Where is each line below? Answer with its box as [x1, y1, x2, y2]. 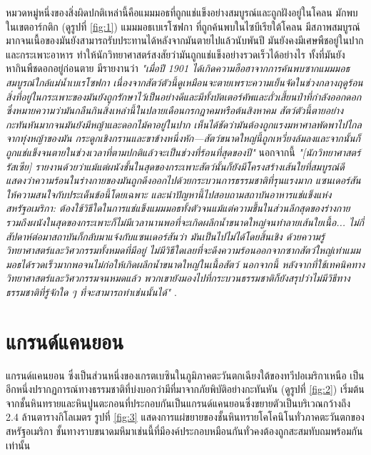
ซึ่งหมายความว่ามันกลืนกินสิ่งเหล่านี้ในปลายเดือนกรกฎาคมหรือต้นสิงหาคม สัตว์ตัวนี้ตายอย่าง [6, 103, 343, 118]
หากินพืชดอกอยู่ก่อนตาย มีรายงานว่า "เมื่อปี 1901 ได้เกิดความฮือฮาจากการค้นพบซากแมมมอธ [6, 61, 350, 76]
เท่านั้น [6, 437, 31, 452]
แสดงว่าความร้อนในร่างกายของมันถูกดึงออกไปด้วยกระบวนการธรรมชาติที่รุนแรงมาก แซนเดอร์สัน [6, 173, 361, 188]
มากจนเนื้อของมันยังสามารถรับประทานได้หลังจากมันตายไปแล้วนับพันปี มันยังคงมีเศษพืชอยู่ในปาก [6, 33, 364, 48]
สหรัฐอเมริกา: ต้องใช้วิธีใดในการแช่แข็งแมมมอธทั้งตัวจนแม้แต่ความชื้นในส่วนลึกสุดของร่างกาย [6, 200, 350, 215]
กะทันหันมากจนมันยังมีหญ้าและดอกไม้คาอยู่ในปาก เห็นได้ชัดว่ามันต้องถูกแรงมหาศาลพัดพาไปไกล [6, 116, 362, 131]
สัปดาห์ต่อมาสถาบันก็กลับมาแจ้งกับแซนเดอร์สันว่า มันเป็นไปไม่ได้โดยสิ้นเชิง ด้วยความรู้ [6, 228, 325, 243]
